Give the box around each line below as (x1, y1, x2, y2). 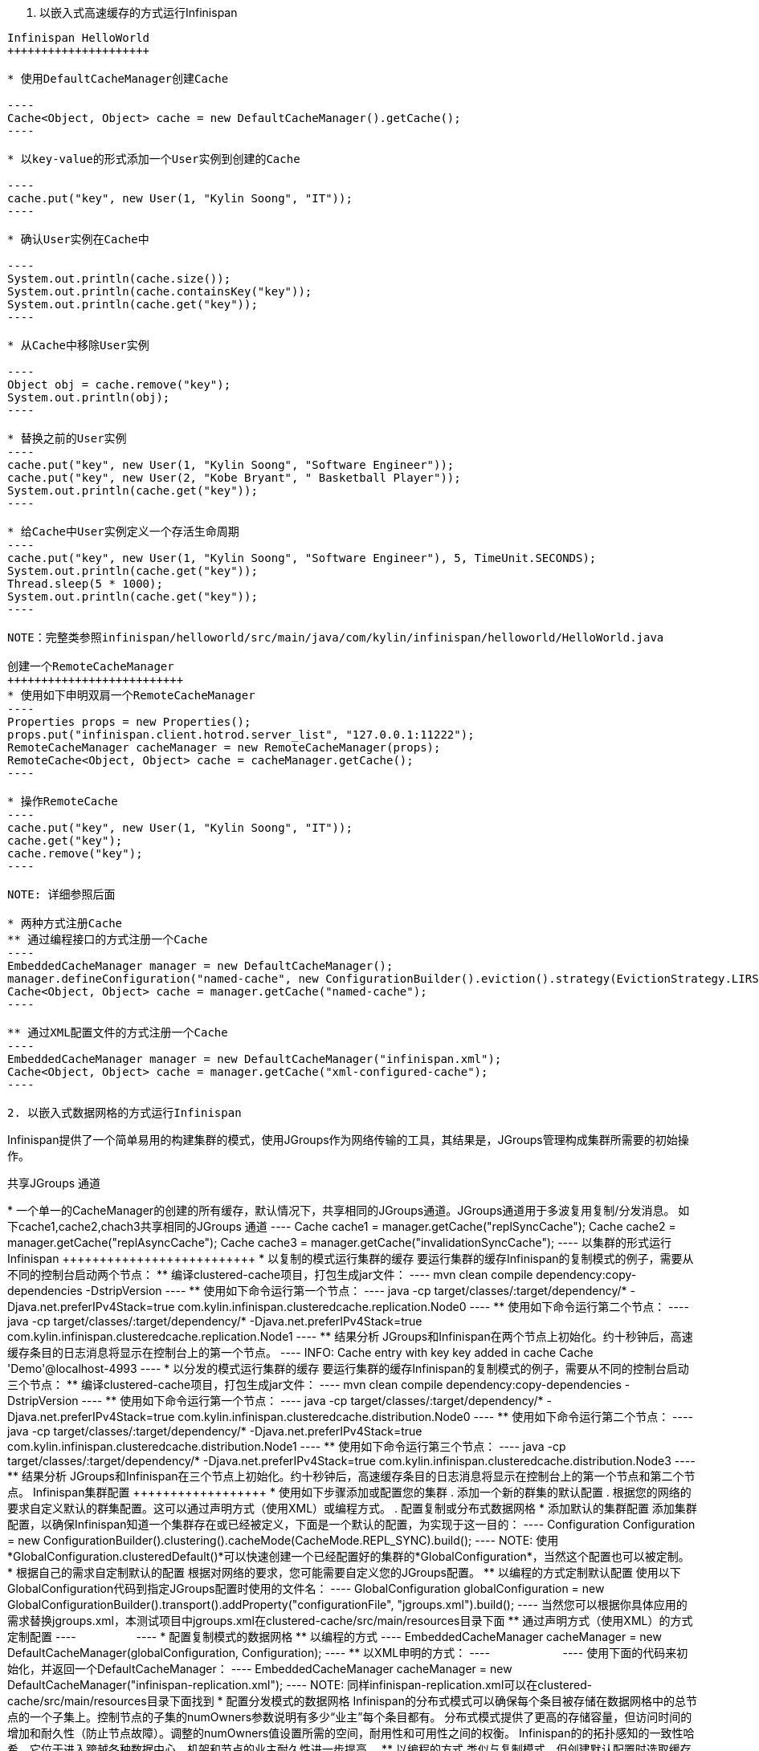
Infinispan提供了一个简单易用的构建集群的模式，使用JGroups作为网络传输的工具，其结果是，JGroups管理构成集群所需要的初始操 (7, 1133, 689, 1146)
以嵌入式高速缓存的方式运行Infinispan (39, 6, 238, 19)
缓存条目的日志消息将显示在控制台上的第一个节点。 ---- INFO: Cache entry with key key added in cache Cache (7, 1346, 594, 1359)
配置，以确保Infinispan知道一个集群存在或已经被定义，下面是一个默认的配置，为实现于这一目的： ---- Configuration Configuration (7, 1517, 696, 1531)
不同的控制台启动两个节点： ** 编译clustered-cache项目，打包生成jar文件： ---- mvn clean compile (7, 1268, 533, 1281)
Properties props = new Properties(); (7, 715, 251, 728)
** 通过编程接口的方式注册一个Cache (7, 933, 208, 946)
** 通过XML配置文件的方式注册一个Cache (7, 1026, 228, 1039)
